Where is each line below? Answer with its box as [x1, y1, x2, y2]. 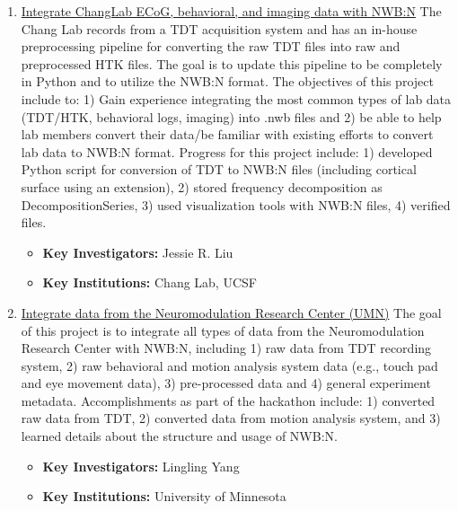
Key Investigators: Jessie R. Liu [42, 242, 233, 261]
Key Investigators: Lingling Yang [42, 456, 240, 475]
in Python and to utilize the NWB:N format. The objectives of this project [21, 72, 434, 91]
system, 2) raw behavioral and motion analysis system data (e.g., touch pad [21, 356, 438, 374]
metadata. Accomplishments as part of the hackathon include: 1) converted [21, 391, 436, 410]
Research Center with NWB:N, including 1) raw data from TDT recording [21, 339, 432, 357]
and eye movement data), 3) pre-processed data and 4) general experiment [21, 374, 431, 392]
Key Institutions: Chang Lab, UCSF [42, 273, 257, 292]
